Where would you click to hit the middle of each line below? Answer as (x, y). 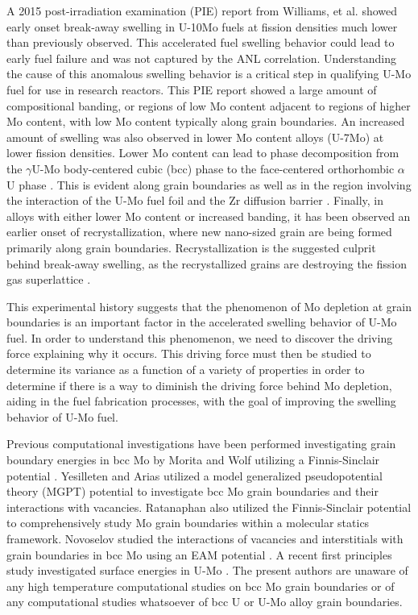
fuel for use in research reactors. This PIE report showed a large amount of (192, 89)
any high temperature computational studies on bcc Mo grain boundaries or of (201, 586)
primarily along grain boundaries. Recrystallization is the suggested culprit (191, 247)
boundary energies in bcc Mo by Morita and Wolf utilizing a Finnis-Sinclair (193, 460)
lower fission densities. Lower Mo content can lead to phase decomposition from (203, 153)
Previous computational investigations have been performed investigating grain (201, 444)
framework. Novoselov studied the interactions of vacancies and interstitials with (205, 538)
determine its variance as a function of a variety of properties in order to (186, 370)
